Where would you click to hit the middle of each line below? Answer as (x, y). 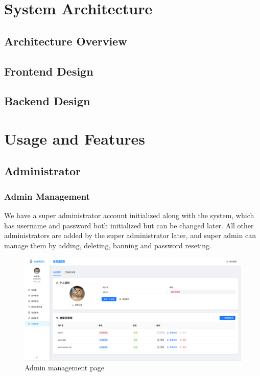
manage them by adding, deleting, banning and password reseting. (108, 245)
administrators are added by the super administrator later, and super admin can (130, 235)
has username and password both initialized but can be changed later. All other (129, 225)
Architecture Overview (66, 41)
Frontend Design (49, 71)
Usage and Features (75, 138)
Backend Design (47, 101)
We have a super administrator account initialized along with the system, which (129, 215)
